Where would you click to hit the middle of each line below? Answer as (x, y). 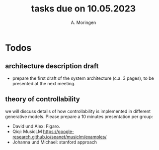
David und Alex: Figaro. (36, 126)
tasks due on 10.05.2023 (83, 9)
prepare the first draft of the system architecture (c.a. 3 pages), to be (83, 78)
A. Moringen (83, 22)
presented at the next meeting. (44, 83)
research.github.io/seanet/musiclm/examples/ (59, 137)
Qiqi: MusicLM (27, 131)
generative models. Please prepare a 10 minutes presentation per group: (79, 116)
